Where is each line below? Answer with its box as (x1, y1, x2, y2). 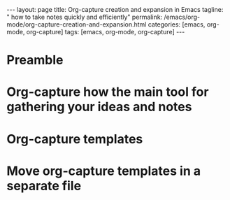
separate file (6, 178, 82, 194)
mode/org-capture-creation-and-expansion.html (6, 20, 147, 29)
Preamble (6, 52, 64, 68)
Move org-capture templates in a (6, 163, 201, 179)
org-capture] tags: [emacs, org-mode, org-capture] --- (26, 28, 185, 36)
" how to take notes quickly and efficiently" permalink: (6, 13, 163, 21)
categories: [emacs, (148, 20, 206, 29)
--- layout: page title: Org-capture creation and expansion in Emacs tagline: (6, 6, 224, 13)
